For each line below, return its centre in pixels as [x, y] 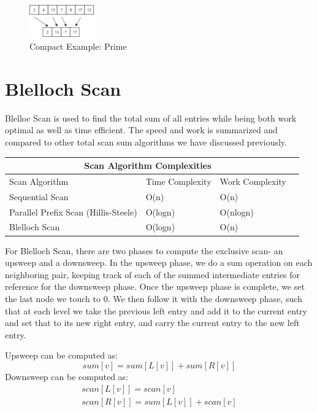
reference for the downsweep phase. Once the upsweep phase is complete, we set [155, 286]
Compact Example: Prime [78, 46]
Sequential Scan [39, 196]
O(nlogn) [237, 212]
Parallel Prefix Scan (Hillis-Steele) [73, 212]
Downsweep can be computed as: [67, 376]
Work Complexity [253, 181]
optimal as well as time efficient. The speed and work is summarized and [141, 130]
